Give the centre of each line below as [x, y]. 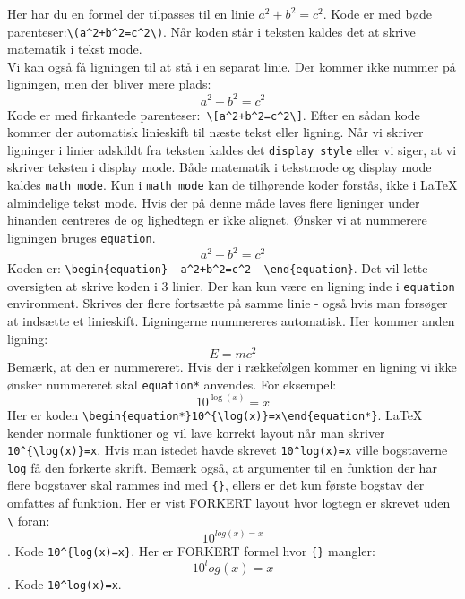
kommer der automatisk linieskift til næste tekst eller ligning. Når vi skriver [215, 132]
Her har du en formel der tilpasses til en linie [131, 13]
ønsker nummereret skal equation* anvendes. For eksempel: [172, 384]
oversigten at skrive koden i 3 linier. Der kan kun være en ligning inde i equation [231, 285]
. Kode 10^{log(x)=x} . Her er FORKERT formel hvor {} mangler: [191, 550]
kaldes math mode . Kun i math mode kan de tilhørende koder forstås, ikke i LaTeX [232, 185]
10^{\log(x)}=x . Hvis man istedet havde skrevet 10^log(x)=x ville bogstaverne [228, 450]
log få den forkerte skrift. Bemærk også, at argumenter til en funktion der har [222, 467]
